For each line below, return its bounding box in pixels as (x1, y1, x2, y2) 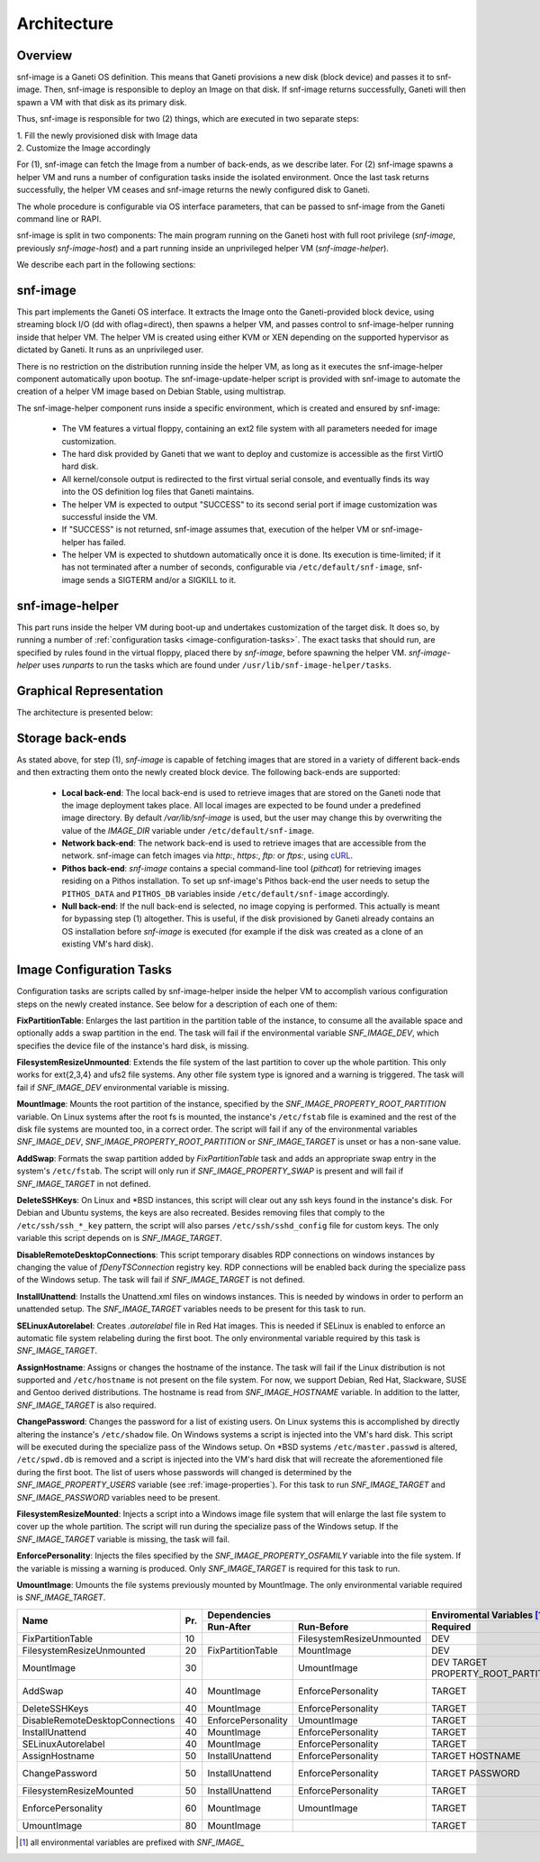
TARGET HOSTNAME (431, 1749, 521, 1762)
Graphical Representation (16, 683, 164, 698)
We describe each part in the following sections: (16, 260, 196, 270)
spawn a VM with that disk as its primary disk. (16, 96, 187, 107)
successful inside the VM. (61, 511, 157, 522)
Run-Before (298, 1620, 349, 1633)
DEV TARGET (431, 1656, 488, 1668)
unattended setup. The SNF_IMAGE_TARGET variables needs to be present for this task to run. (16, 1303, 366, 1315)
